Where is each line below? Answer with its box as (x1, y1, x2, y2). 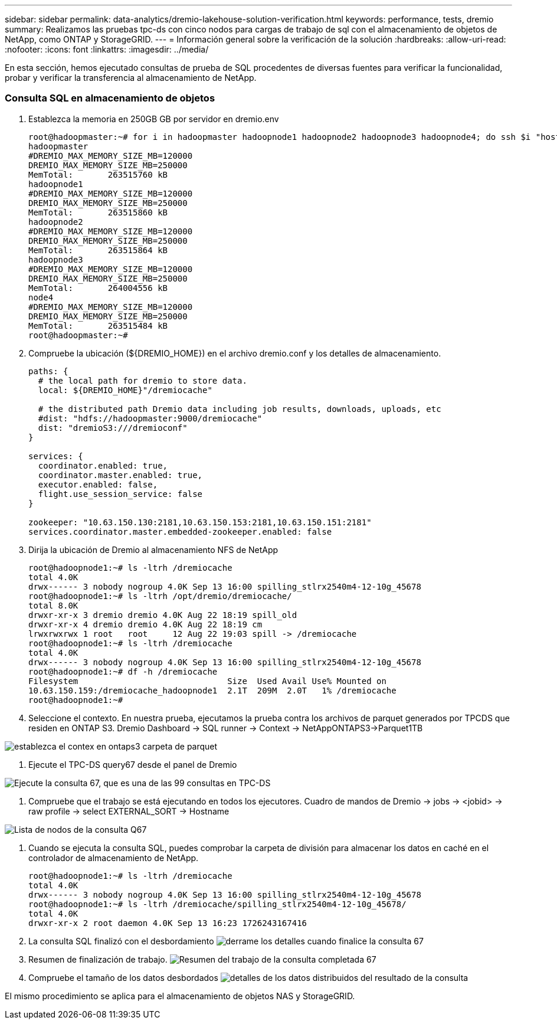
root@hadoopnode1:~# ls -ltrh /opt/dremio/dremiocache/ (28, 591, 292, 601)
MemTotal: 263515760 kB (28, 169, 168, 179)
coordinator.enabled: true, (38, 460, 168, 470)
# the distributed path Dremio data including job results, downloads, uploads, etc (38, 404, 441, 414)
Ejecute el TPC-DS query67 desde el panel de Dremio (28, 759, 237, 770)
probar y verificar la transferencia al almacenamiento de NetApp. (5, 73, 257, 83)
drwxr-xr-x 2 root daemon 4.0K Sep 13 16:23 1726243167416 (28, 918, 307, 928)
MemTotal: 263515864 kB (28, 245, 168, 255)
